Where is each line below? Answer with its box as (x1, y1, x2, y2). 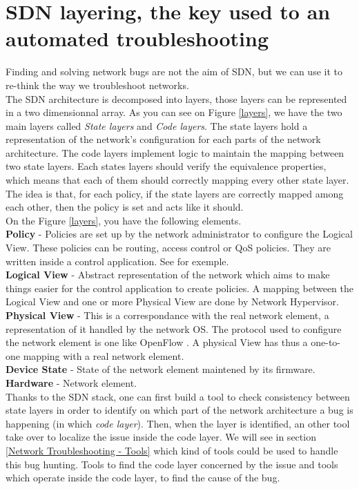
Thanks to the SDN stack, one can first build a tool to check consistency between (6, 389, 350, 403)
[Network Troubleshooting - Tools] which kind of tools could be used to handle (6, 443, 338, 457)
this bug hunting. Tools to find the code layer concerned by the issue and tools (6, 457, 338, 471)
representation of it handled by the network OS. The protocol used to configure (6, 321, 342, 336)
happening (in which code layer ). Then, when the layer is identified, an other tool (6, 416, 350, 430)
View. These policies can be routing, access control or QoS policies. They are (6, 240, 331, 255)
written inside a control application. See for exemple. (6, 253, 229, 268)
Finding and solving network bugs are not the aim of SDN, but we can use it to (6, 64, 342, 79)
